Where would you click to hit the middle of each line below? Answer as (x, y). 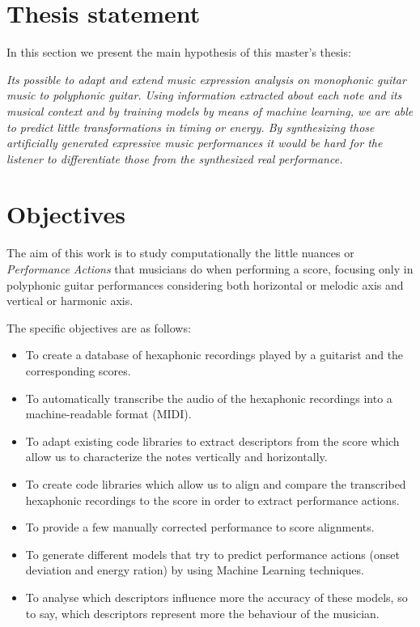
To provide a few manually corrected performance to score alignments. (200, 527)
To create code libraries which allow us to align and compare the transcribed (216, 483)
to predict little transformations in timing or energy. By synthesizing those (191, 127)
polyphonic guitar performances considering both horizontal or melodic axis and (205, 284)
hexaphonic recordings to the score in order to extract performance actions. (212, 500)
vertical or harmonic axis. (70, 301)
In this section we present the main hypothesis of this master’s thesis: (179, 52)
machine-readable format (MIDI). (108, 414)
